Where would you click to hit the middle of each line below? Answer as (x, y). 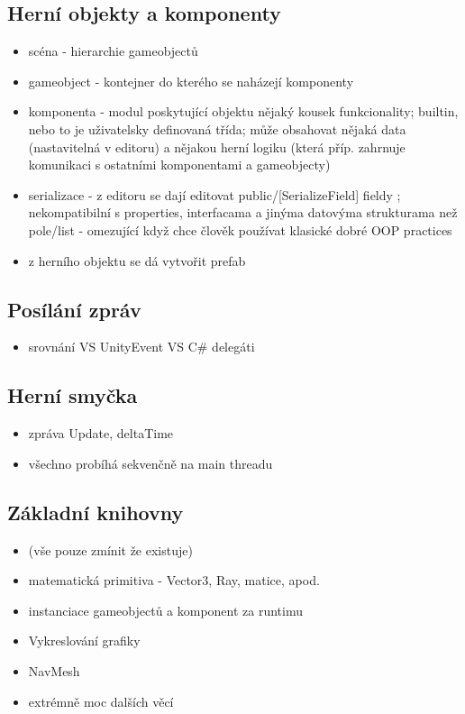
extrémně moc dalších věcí (101, 701)
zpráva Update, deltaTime (101, 433)
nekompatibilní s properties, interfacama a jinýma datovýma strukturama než (243, 212)
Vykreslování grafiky (84, 641)
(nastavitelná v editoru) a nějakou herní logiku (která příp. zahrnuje (217, 146)
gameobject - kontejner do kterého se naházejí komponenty (191, 81)
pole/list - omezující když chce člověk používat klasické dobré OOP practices (240, 229)
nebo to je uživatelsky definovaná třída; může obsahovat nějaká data (217, 128)
